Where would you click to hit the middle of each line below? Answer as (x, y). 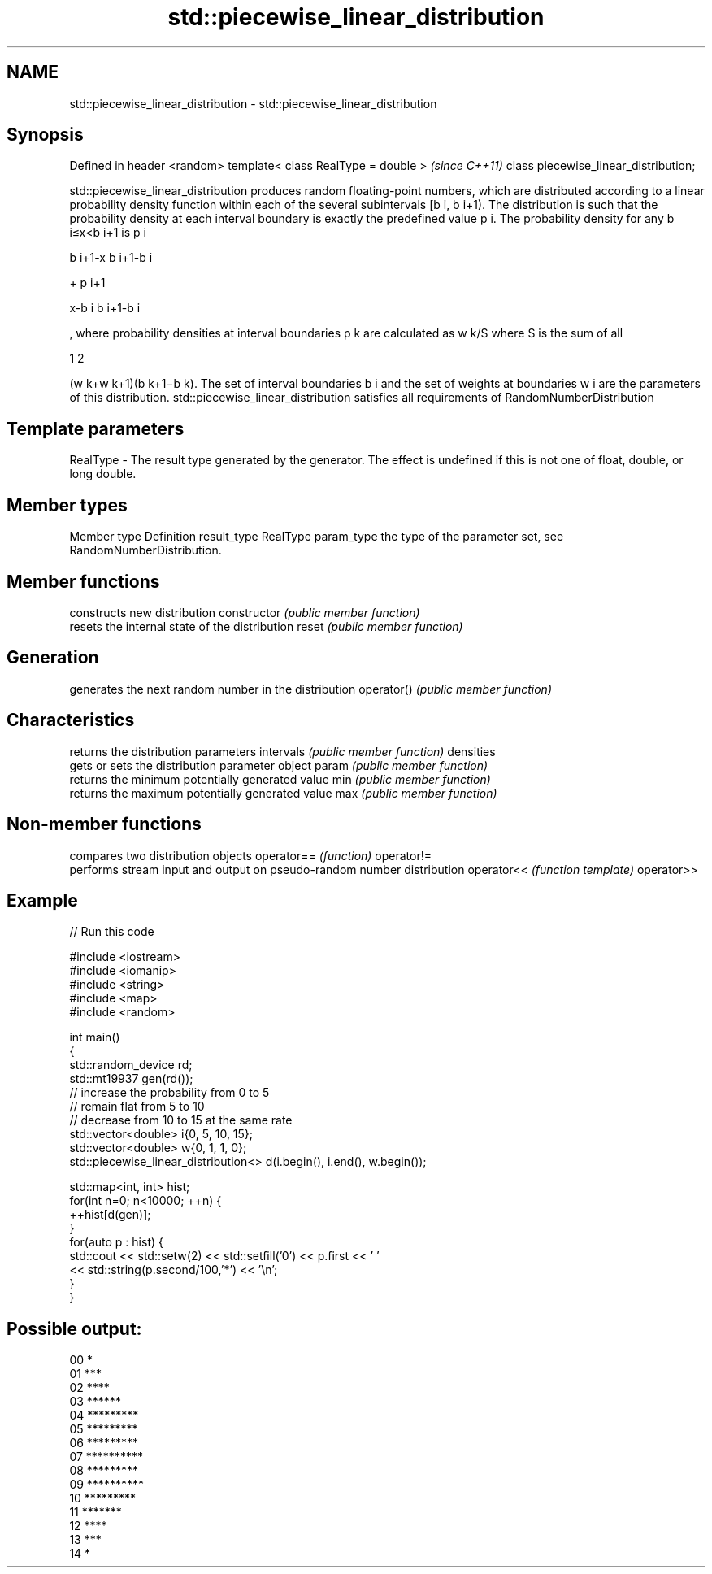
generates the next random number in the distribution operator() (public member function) (311, 689)
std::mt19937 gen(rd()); (131, 1079)
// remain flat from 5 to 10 (137, 1107)
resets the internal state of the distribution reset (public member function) (266, 626)
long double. (103, 474)
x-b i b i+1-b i (105, 308)
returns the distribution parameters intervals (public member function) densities (282, 751)
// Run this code (112, 932)
